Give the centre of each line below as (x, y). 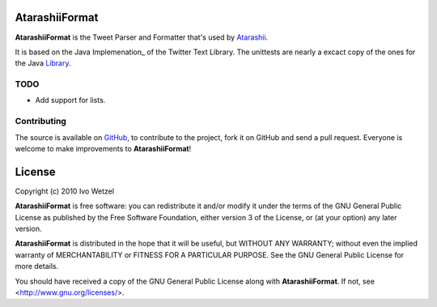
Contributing (40, 122)
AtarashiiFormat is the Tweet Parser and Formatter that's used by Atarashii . (142, 37)
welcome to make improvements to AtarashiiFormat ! (103, 148)
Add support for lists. (70, 100)
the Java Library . (43, 63)
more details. (37, 266)
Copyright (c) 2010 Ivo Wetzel (65, 191)
